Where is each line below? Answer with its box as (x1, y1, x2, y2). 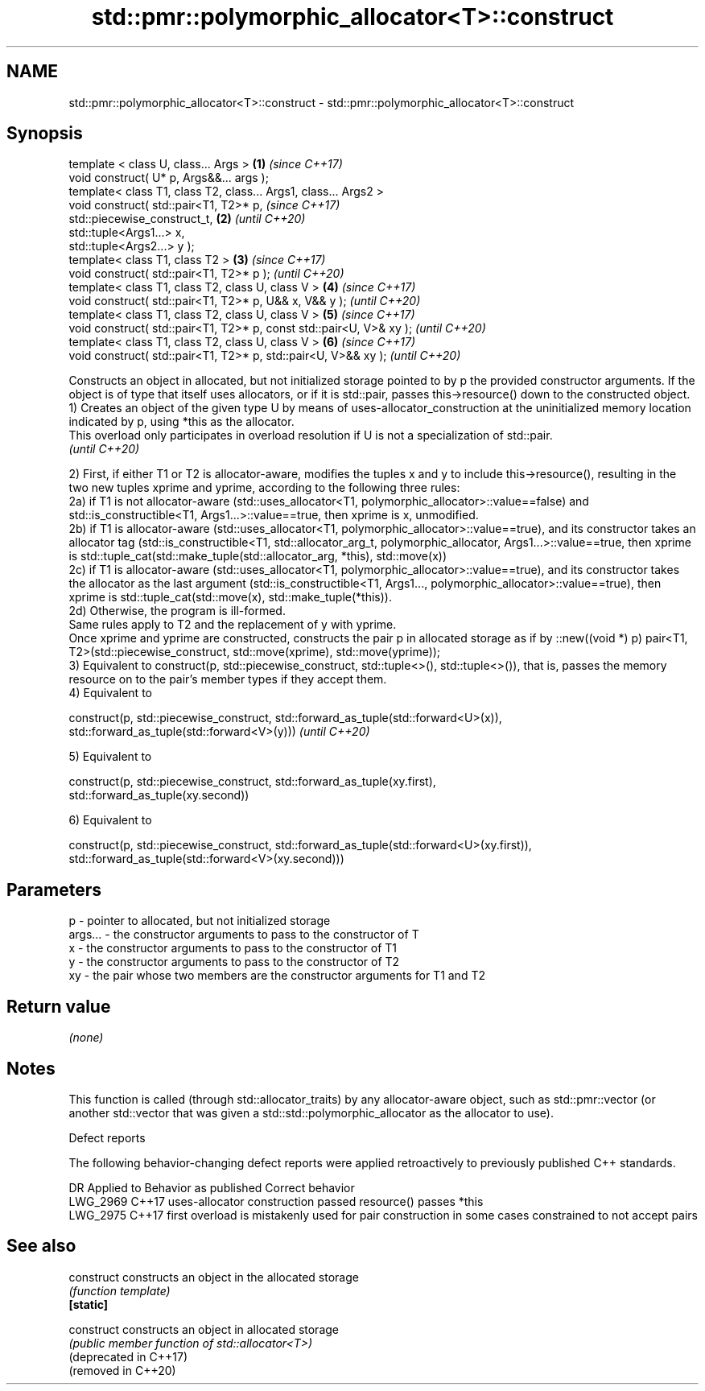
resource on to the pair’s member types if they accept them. (68, 672, 387, 687)
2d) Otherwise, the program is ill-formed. (68, 604, 286, 618)
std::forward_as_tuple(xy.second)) (68, 788, 249, 803)
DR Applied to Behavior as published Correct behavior (68, 1180, 355, 1195)
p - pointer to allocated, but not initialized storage (68, 914, 331, 928)
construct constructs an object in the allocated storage (68, 1269, 359, 1284)
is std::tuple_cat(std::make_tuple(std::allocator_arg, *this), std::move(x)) (68, 549, 447, 563)
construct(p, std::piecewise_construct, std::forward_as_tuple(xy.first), (68, 774, 436, 789)
